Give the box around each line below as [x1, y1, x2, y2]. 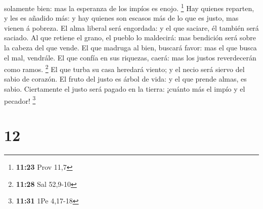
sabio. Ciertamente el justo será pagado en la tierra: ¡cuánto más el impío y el [4, 84, 245, 94]
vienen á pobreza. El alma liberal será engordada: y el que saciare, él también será [4, 22, 259, 33]
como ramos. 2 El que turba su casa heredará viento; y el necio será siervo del [4, 62, 245, 74]
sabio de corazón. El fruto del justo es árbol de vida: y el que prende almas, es [4, 74, 247, 84]
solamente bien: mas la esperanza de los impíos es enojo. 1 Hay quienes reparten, [4, 2, 254, 13]
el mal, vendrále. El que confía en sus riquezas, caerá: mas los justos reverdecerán [4, 52, 256, 62]
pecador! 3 [4, 94, 36, 106]
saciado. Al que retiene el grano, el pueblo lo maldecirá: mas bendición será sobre [4, 32, 256, 43]
